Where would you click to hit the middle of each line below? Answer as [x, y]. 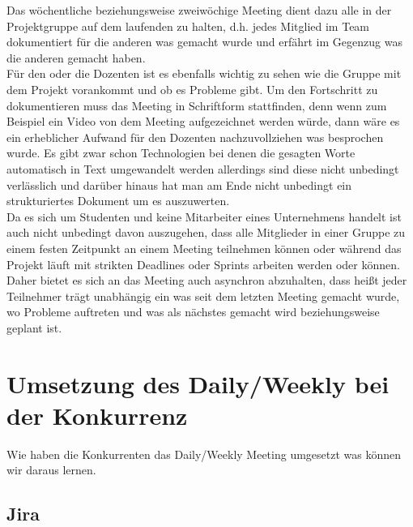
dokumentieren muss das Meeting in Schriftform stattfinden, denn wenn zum [197, 105]
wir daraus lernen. [51, 470]
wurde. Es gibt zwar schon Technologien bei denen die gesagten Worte [181, 153]
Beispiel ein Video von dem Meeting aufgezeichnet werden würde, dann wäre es [203, 121]
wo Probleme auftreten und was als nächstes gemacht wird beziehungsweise [193, 312]
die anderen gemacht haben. [76, 57]
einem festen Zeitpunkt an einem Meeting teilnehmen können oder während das [204, 248]
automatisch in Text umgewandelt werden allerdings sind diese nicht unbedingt [203, 168]
